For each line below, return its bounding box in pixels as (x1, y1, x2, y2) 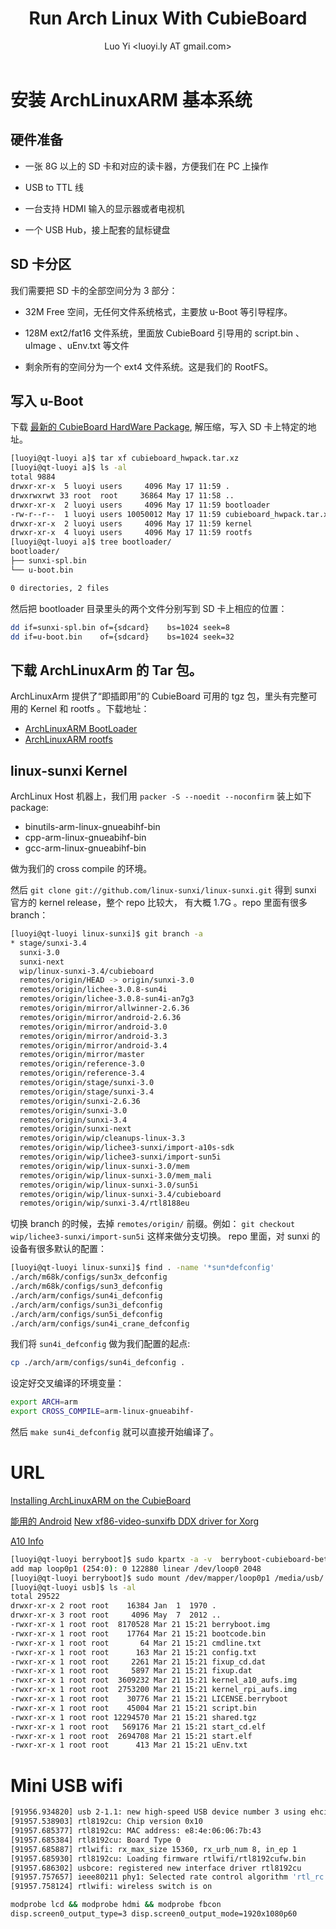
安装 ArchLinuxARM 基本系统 (10, 88, 253, 111)
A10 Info (10, 1535, 44, 1547)
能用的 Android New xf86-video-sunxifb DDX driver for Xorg (10, 1515, 260, 1527)
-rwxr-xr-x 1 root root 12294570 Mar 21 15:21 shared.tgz (10, 1712, 257, 1722)
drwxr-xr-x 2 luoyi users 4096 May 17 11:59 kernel (10, 518, 253, 529)
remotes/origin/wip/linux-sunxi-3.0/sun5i (19, 1180, 199, 1190)
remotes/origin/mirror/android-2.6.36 (19, 1012, 182, 1022)
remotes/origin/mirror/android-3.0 (19, 1022, 168, 1032)
